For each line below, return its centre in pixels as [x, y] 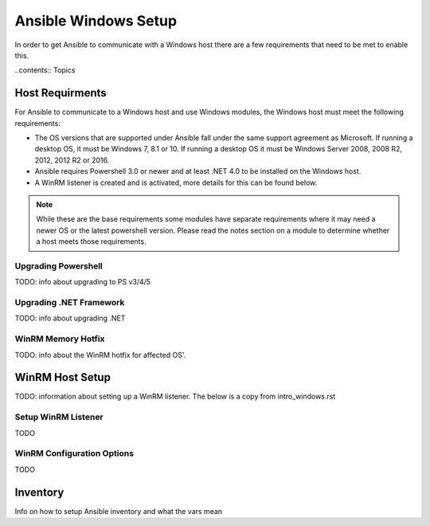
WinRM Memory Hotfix [60, 339]
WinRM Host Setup [63, 377]
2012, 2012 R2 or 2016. [72, 160]
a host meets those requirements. [91, 241]
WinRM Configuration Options [74, 453]
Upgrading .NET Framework [70, 303]
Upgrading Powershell [59, 265]
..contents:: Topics [45, 70]
